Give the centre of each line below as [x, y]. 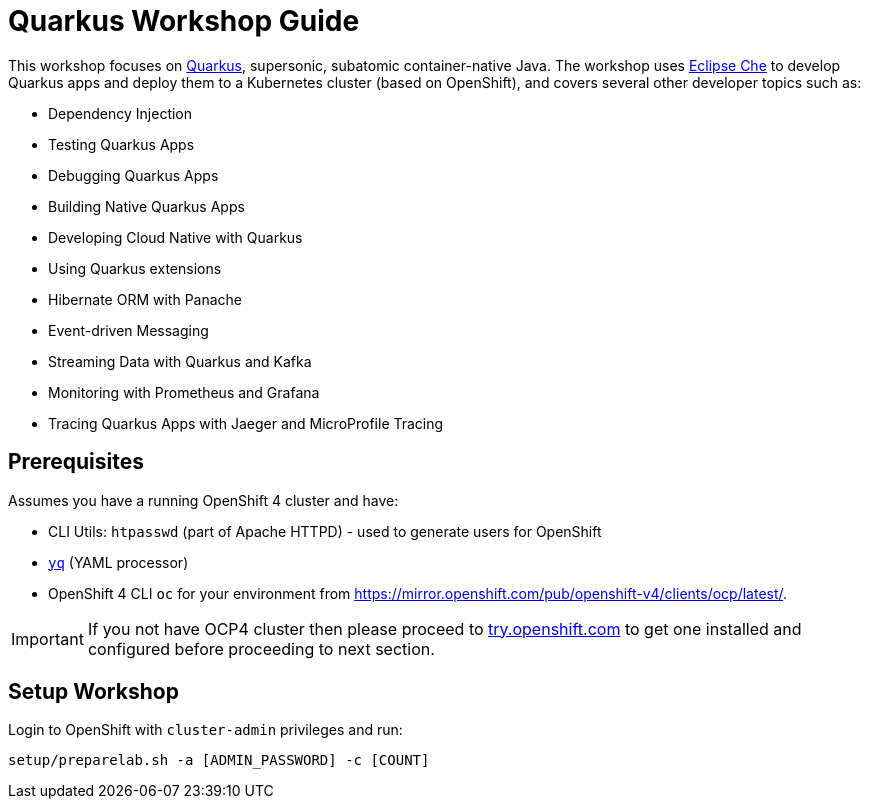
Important [47, 638]
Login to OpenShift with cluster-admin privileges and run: [205, 730]
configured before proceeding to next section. [261, 648]
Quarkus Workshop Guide [184, 21]
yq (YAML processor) [118, 562]
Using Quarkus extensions [135, 268]
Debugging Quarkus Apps [133, 175]
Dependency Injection [120, 113]
